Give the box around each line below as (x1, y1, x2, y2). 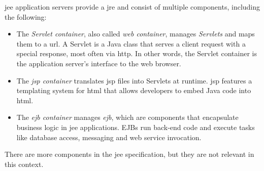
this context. (5, 158, 44, 169)
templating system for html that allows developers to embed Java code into (16, 85, 251, 96)
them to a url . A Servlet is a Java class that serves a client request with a (16, 38, 246, 49)
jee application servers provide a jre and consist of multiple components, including (5, 2, 260, 12)
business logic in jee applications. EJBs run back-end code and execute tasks (16, 121, 255, 132)
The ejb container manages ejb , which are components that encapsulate (16, 112, 239, 122)
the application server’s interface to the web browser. (16, 58, 181, 68)
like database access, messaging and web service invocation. (16, 132, 202, 142)
